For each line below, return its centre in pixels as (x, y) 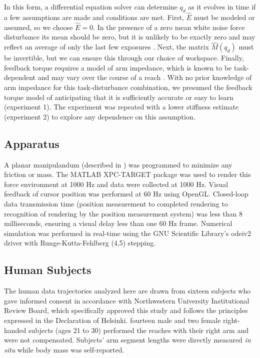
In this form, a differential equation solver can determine (91, 6)
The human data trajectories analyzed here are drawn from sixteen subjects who (127, 291)
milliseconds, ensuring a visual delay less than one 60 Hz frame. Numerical (118, 223)
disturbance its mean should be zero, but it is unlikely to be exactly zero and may (130, 37)
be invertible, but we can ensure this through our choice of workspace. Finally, (124, 58)
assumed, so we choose (38, 27)
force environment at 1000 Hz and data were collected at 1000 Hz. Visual (116, 184)
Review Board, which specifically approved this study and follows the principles (126, 310)
